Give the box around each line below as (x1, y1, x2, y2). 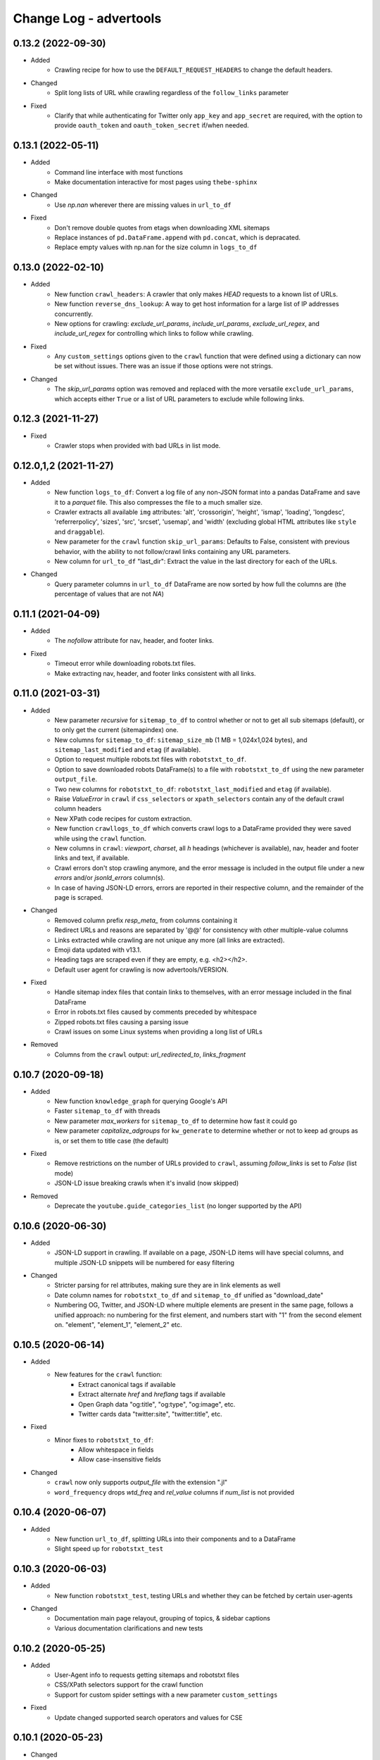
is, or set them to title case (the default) (54, 1136, 169, 1145)
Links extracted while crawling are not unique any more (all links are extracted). (54, 936, 285, 944)
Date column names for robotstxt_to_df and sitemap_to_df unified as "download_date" (54, 1290, 324, 1299)
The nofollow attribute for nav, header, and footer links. (54, 636, 215, 645)
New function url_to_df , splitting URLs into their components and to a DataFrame (54, 1535, 296, 1543)
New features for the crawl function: (54, 1370, 163, 1379)
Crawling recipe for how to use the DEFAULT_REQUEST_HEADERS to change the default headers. (54, 65, 333, 74)
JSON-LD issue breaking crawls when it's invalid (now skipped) (54, 1179, 239, 1188)
